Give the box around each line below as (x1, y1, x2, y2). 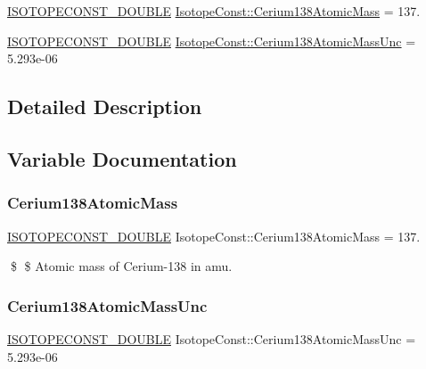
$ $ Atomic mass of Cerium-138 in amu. (10, 257, 233, 275)
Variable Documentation (7, 144, 237, 172)
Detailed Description (7, 93, 202, 120)
